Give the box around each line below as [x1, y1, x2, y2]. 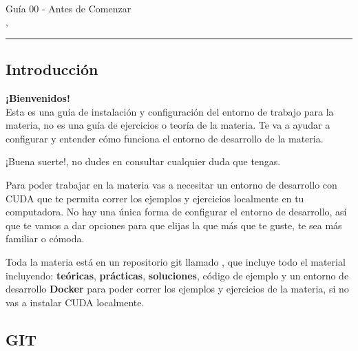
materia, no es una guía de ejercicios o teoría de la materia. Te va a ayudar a [6, 118, 330, 132]
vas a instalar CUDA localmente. [6, 295, 145, 309]
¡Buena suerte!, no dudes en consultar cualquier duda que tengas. [6, 154, 281, 169]
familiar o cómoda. [6, 231, 85, 246]
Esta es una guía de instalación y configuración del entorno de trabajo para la [6, 104, 334, 118]
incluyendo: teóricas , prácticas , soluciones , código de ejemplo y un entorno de [6, 268, 349, 282]
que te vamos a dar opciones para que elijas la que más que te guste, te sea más [6, 217, 342, 232]
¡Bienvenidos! [6, 90, 70, 105]
